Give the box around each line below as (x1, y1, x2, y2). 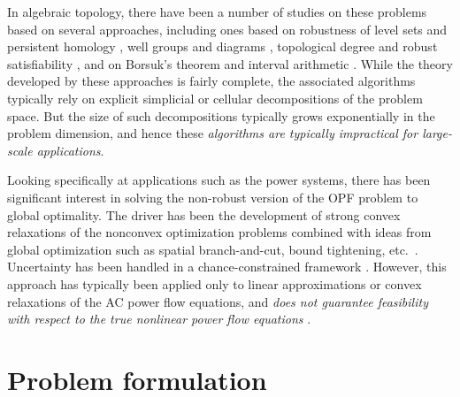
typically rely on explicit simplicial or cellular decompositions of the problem (7, 88, 423, 107)
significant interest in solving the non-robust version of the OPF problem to (7, 187, 418, 206)
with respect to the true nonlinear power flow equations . (7, 309, 311, 328)
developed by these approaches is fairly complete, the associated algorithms (7, 72, 416, 90)
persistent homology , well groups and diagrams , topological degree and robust (7, 37, 438, 56)
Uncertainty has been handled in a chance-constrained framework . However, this (7, 257, 447, 276)
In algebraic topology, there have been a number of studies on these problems (7, 3, 427, 20)
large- (422, 124, 453, 142)
